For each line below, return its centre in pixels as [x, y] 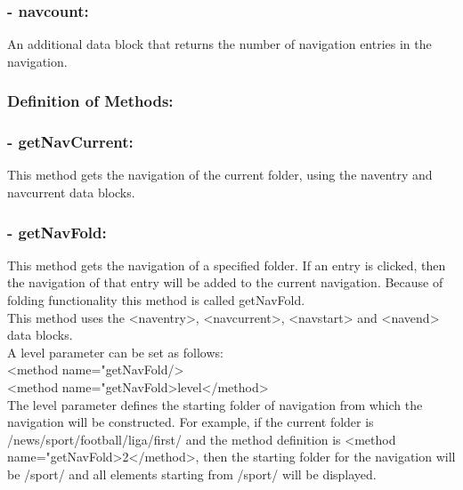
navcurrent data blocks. [71, 193]
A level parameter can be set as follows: [115, 352]
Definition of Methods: [90, 101]
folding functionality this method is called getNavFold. [156, 300]
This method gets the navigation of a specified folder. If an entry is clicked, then [227, 265]
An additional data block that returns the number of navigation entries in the [219, 44]
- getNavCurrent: [70, 142]
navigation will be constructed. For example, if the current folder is [191, 422]
